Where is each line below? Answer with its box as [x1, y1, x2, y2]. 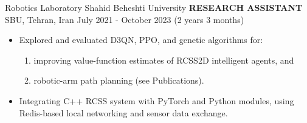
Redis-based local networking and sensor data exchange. [19, 106, 228, 119]
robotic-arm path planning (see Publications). [33, 74, 204, 87]
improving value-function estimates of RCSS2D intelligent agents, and [33, 53, 294, 66]
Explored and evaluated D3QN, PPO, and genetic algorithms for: [19, 33, 263, 46]
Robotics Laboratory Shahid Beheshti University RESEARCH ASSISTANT [5, 1, 303, 13]
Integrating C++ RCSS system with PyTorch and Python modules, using [19, 94, 294, 107]
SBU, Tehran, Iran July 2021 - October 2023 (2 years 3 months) [5, 13, 244, 25]
